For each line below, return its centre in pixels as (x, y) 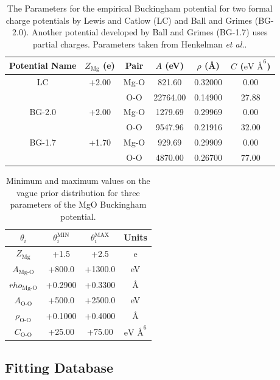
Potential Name (43, 65)
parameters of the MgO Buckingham (78, 204)
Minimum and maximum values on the (78, 181)
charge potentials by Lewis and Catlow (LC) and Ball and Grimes (129, 20)
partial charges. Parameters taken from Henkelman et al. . (140, 44)
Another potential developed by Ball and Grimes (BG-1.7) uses (149, 32)
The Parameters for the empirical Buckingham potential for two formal (140, 8)
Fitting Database (59, 368)
